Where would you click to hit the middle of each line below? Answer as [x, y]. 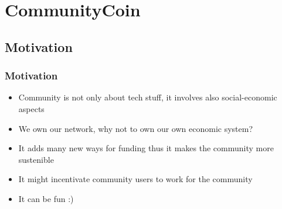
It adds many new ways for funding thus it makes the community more [146, 148]
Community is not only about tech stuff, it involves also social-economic [148, 97]
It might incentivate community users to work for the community [135, 179]
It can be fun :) [46, 198]
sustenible [36, 159]
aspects [31, 108]
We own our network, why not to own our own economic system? [136, 128]
